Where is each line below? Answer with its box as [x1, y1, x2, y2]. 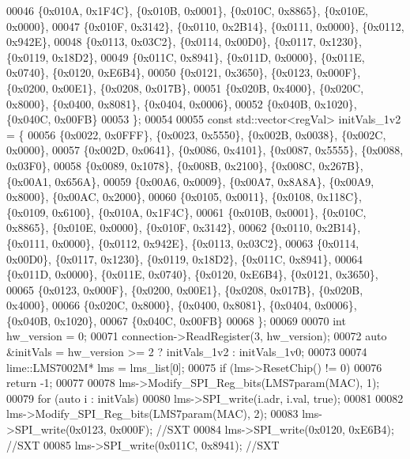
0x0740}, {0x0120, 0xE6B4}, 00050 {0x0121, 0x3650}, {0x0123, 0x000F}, [6, 64, 361, 81]
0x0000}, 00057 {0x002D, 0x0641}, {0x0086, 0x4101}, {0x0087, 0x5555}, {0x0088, [6, 142, 404, 158]
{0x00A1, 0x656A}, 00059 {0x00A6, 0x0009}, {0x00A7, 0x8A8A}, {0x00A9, [6, 173, 374, 189]
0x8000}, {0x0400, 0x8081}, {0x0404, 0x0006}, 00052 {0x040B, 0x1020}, [6, 95, 357, 112]
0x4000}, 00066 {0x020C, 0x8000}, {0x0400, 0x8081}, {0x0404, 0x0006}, [6, 297, 357, 313]
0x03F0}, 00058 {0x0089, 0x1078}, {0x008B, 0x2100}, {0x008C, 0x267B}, [6, 157, 363, 173]
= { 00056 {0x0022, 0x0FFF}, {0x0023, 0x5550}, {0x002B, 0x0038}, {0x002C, [6, 126, 386, 142]
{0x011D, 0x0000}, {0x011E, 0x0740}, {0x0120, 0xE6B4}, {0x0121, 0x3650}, [6, 266, 378, 283]
